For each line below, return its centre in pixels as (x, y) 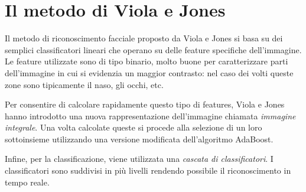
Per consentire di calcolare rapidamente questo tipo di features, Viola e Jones (145, 104)
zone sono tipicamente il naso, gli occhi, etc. (84, 84)
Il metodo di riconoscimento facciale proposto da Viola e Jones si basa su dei (144, 38)
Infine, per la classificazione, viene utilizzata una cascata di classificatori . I (139, 159)
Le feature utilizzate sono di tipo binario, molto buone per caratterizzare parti (147, 61)
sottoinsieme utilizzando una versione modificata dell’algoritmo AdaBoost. (139, 139)
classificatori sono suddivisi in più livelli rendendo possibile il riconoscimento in (148, 170)
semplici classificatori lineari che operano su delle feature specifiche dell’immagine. (153, 49)
